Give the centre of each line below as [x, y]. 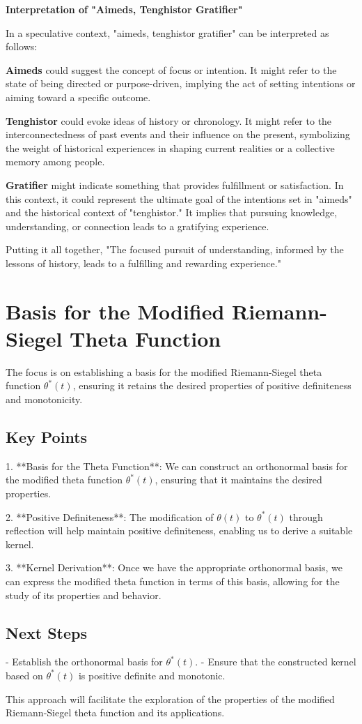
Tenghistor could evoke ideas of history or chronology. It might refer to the [169, 120]
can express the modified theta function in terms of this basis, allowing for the [173, 581]
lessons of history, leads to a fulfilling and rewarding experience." [143, 263]
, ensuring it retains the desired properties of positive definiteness [212, 385]
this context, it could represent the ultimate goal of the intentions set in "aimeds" [179, 198]
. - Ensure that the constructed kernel [276, 662]
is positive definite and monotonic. [152, 675]
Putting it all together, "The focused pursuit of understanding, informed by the [175, 249]
